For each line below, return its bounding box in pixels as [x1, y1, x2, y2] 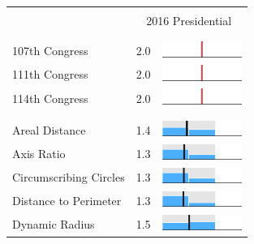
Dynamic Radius [12, 216, 95, 233]
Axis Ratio [12, 145, 66, 162]
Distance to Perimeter [12, 192, 122, 209]
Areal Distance [12, 122, 86, 139]
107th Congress [12, 42, 88, 59]
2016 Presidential [146, 12, 232, 28]
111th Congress [12, 66, 88, 83]
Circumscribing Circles [12, 169, 125, 186]
